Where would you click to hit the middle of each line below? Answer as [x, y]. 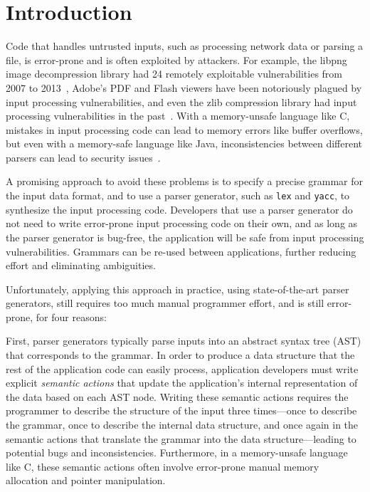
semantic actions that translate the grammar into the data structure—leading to [181, 438]
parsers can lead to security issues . [83, 157]
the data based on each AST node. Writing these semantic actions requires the [177, 396]
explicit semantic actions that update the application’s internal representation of [182, 383]
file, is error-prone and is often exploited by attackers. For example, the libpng [176, 59]
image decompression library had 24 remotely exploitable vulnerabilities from [174, 74]
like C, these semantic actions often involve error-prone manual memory [163, 466]
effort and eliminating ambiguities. [81, 265]
